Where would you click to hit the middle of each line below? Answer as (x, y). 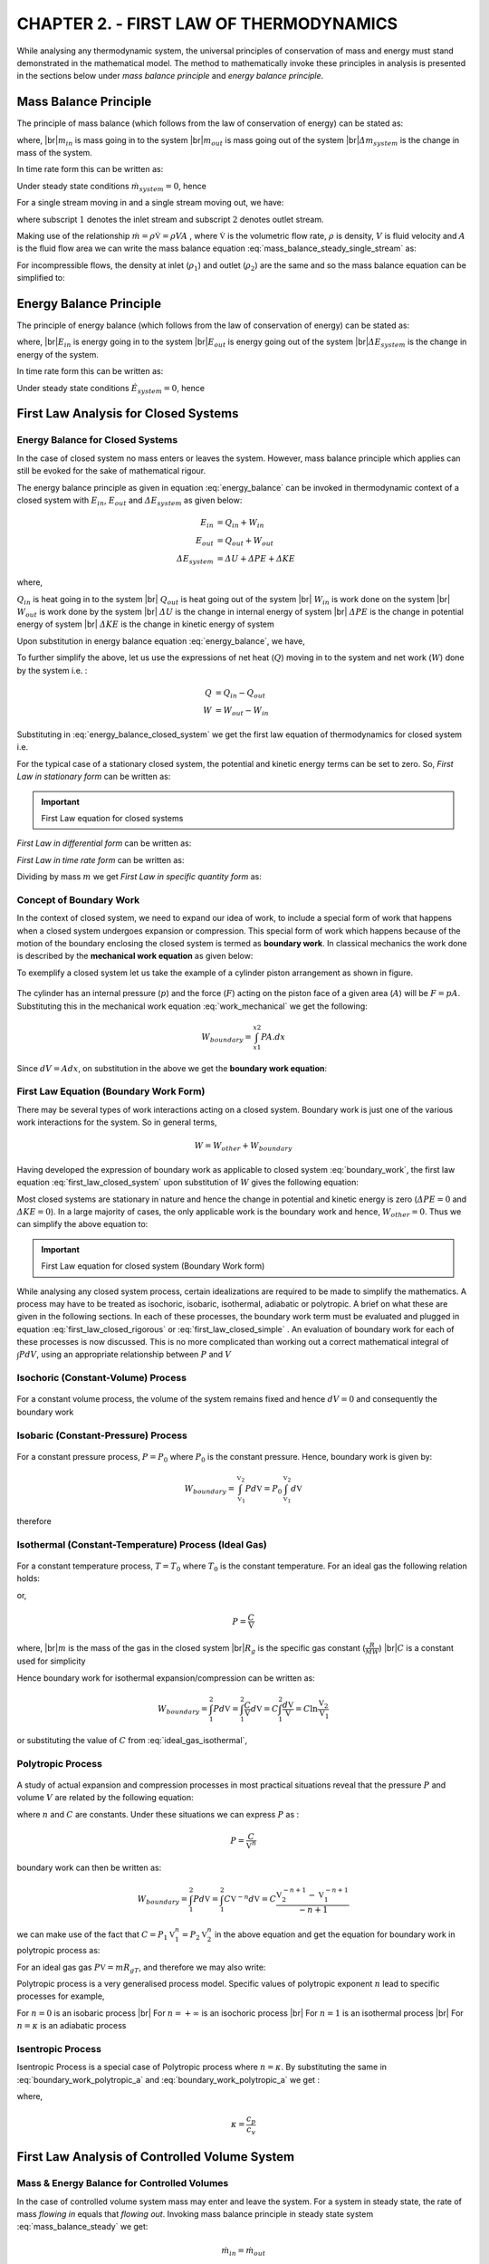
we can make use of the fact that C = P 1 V (96, 1935)
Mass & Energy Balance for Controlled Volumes (123, 2183)
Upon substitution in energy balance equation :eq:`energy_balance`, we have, (161, 641)
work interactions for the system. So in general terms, (117, 1122)
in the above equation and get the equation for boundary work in (335, 1934)
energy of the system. (58, 354)
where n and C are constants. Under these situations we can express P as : (158, 1814)
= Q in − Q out (240, 694)
